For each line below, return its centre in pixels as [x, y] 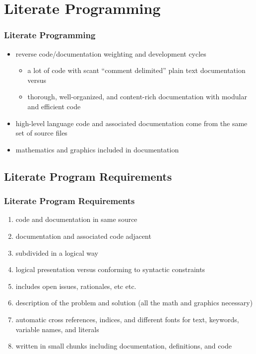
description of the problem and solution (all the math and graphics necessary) [134, 303]
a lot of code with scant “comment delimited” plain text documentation [136, 70]
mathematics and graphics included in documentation [97, 149]
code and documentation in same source [76, 219]
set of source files [41, 133]
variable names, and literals [57, 329]
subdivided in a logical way [57, 252]
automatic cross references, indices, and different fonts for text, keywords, [127, 319]
